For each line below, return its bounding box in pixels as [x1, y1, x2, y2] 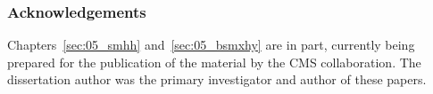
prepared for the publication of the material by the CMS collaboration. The [7, 52, 421, 71]
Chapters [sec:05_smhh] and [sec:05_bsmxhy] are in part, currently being [7, 35, 415, 54]
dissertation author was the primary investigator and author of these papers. [7, 70, 427, 89]
